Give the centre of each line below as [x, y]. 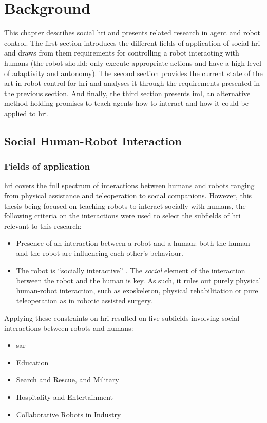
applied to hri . [27, 113]
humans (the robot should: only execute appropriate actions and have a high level [133, 62]
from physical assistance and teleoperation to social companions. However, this [128, 196]
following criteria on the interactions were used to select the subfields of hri [122, 216]
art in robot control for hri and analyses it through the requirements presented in [132, 83]
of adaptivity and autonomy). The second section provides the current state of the [133, 73]
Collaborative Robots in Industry [69, 414]
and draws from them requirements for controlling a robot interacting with [122, 53]
